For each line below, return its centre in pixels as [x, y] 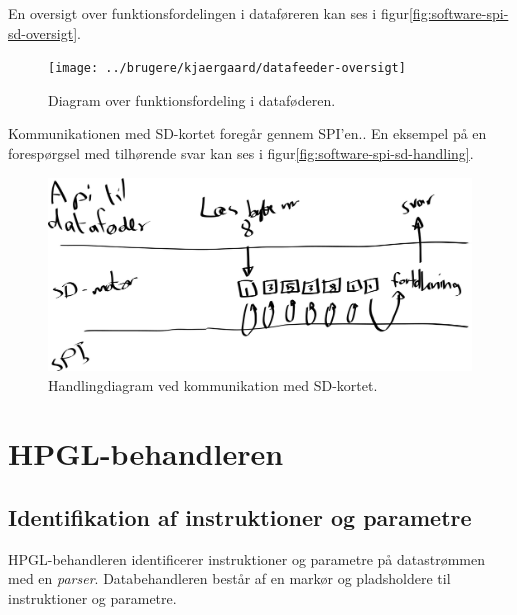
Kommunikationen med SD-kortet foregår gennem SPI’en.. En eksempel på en [247, 133]
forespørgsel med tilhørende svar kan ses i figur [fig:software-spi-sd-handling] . [241, 153]
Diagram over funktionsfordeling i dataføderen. [192, 99]
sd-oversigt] [43, 32]
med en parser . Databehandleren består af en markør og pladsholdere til [229, 578]
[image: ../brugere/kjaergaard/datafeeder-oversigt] [227, 68]
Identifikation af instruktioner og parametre [240, 516]
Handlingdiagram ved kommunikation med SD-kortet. [213, 384]
